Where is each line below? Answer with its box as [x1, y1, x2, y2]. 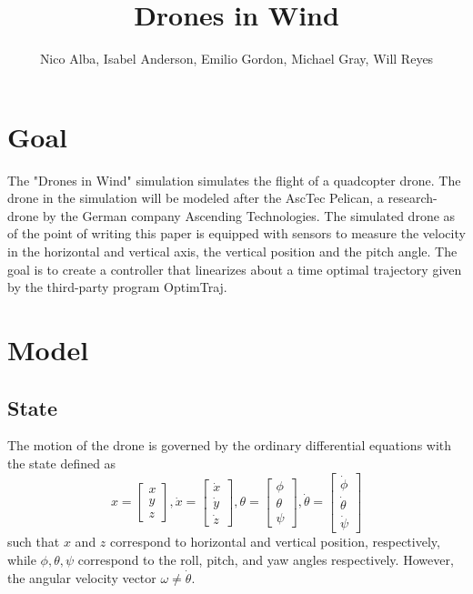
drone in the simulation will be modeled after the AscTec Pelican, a [7, 188, 384, 207]
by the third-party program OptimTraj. [7, 277, 227, 297]
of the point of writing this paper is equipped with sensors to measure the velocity [7, 224, 466, 243]
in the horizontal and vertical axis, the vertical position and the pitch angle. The [7, 242, 458, 261]
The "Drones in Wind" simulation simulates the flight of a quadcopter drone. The [7, 170, 461, 189]
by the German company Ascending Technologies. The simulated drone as [42, 206, 456, 225]
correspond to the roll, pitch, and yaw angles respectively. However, [77, 549, 454, 569]
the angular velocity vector [7, 568, 156, 587]
